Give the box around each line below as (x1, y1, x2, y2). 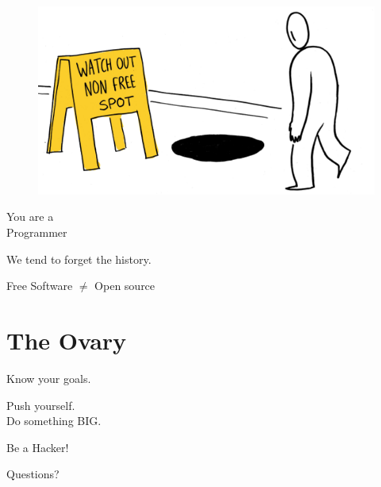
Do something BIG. (6, 412, 102, 429)
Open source (94, 277, 156, 294)
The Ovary (6, 324, 127, 356)
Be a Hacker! (6, 439, 69, 455)
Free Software (6, 277, 73, 294)
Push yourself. (6, 396, 75, 413)
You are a (6, 208, 54, 225)
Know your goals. (6, 369, 91, 386)
